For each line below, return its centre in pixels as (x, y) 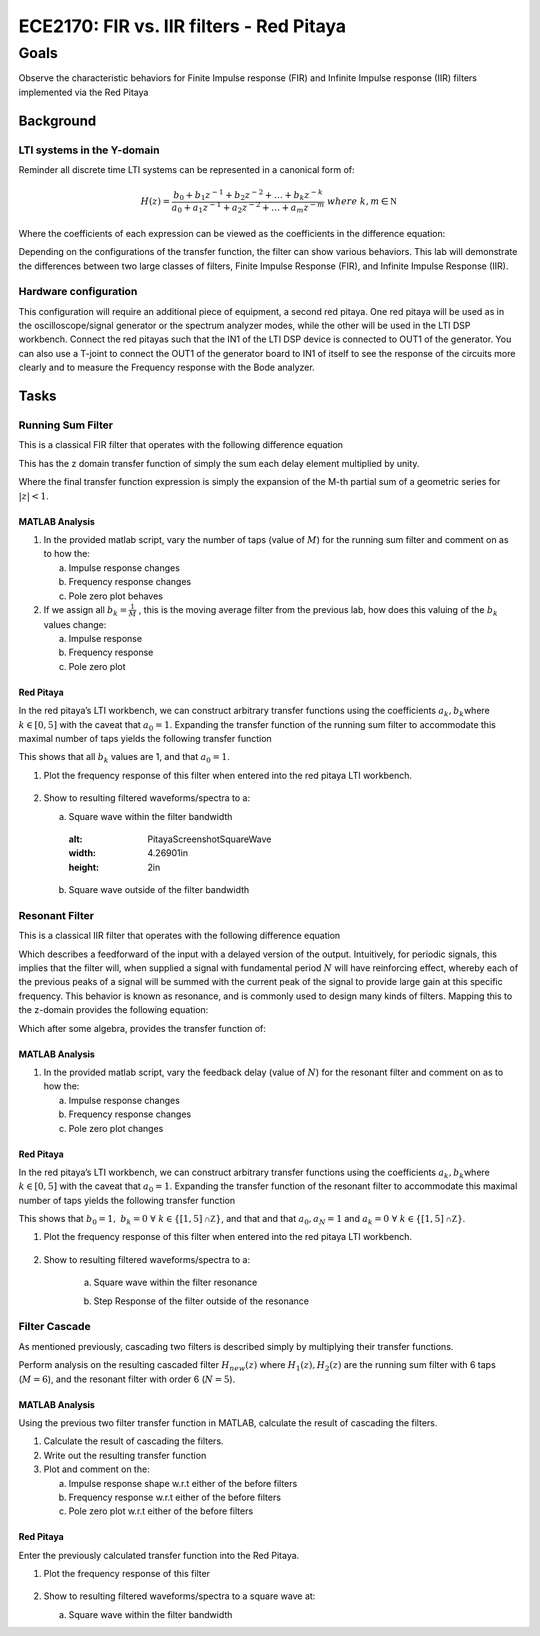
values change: (75, 624)
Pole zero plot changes (116, 1128)
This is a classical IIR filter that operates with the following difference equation (179, 936)
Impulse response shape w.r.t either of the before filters (183, 1483)
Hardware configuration (78, 292)
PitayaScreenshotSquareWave (209, 839)
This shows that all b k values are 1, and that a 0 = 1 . (124, 758)
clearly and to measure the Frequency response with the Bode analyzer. (166, 367)
